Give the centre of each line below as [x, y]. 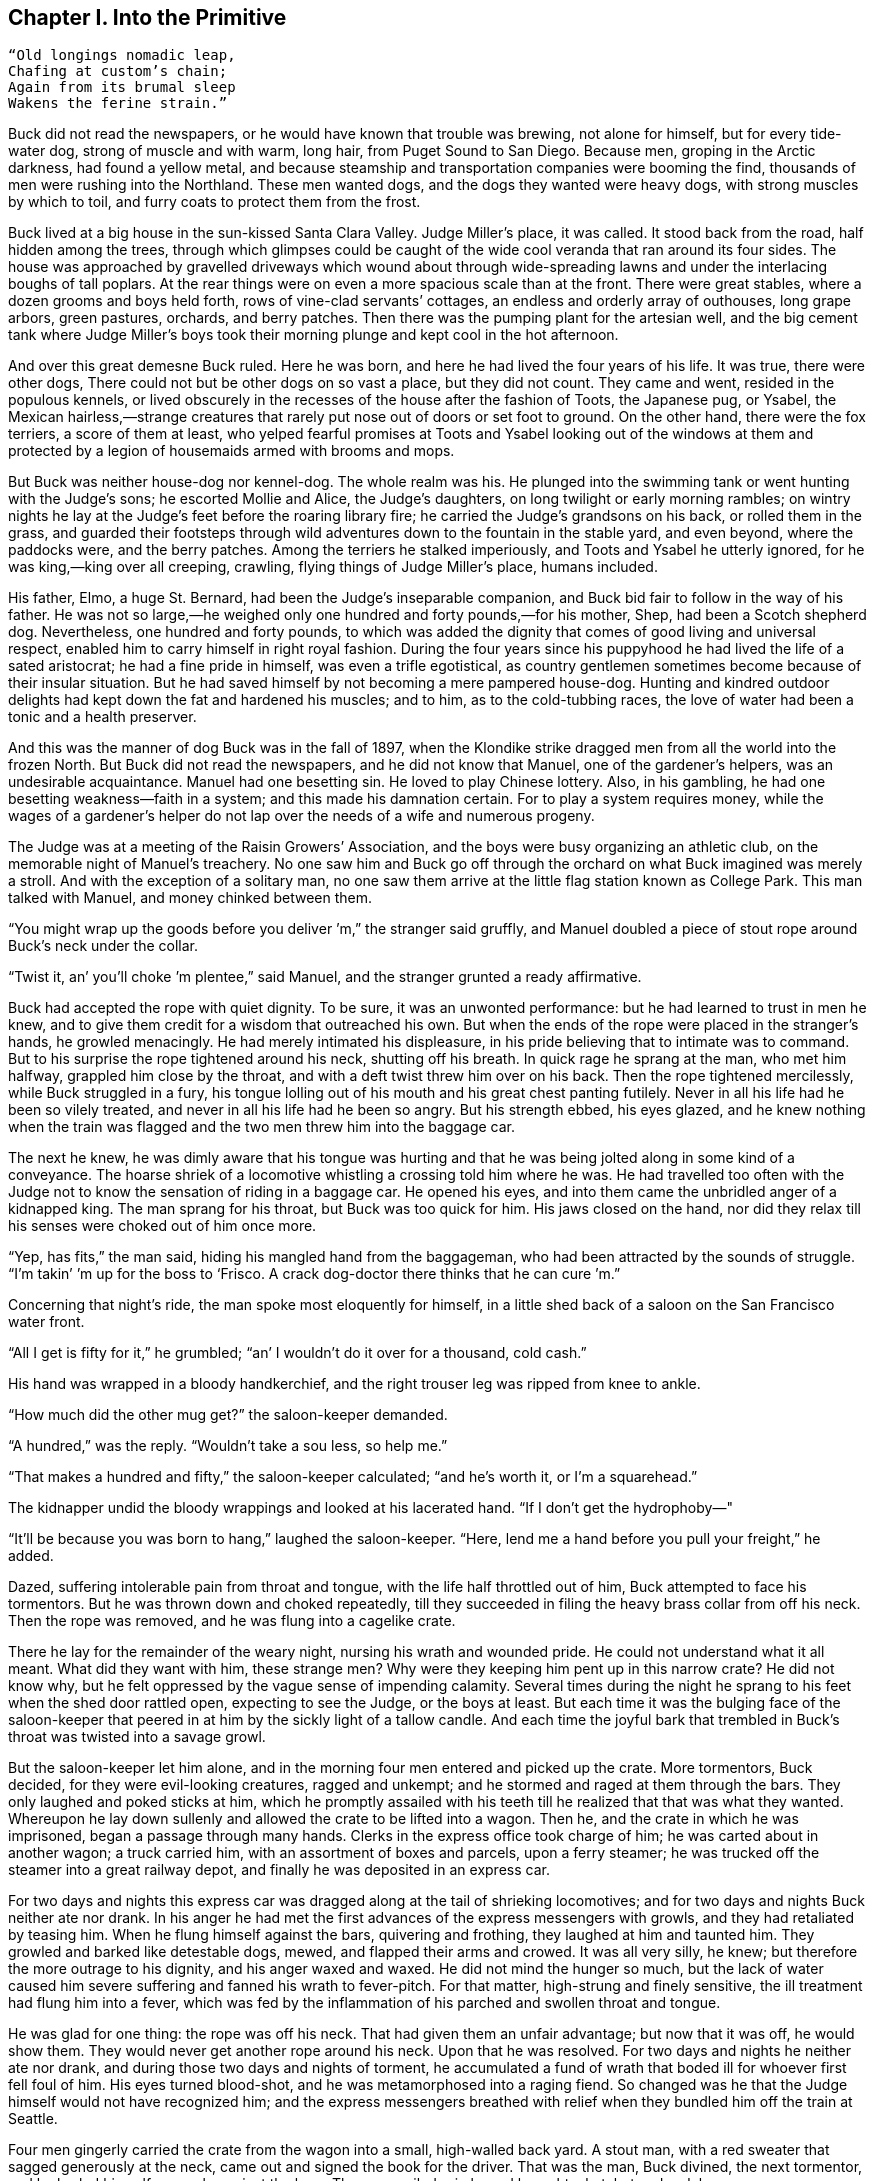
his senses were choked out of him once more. [162, 1226]
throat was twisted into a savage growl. [137, 1737]
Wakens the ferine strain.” [118, 103]
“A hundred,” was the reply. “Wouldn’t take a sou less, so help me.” [228, 1446]
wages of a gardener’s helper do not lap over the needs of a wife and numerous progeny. [301, 816]
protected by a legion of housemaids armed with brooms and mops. [231, 451]
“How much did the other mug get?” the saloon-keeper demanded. [228, 1415]
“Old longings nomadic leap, [122, 55]
